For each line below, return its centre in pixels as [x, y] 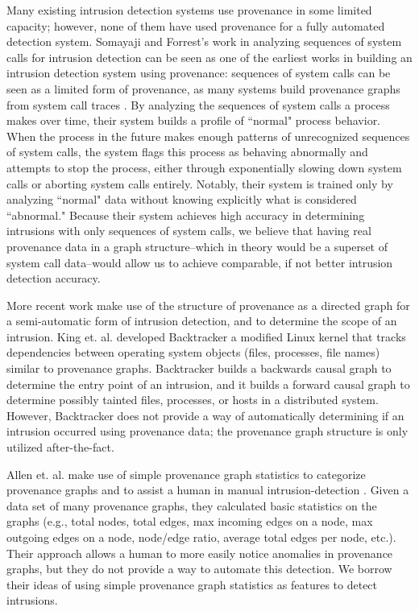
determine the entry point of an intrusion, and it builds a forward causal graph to [208, 384]
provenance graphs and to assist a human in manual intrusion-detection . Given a [208, 490]
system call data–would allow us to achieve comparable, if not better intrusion [200, 262]
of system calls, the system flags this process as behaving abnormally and [187, 152]
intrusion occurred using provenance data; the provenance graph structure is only [207, 431]
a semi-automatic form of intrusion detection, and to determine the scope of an [202, 321]
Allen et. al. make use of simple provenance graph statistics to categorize [186, 474]
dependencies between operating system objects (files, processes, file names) [193, 352]
